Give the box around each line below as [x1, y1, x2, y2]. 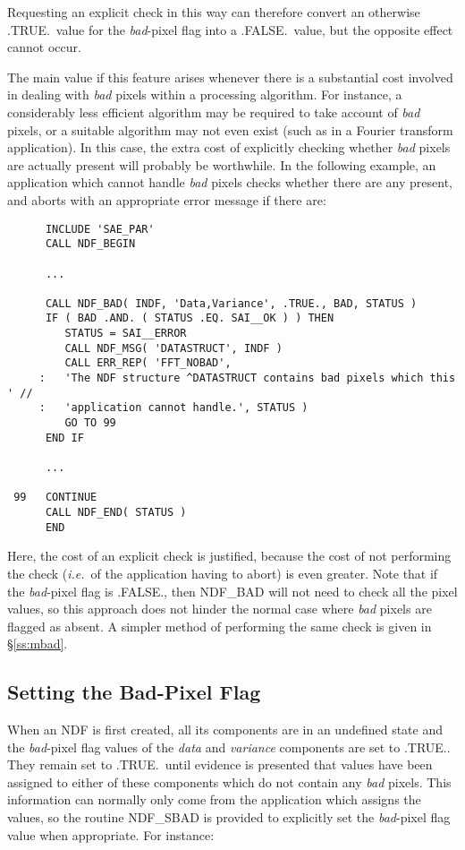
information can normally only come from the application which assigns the [7, 790, 421, 809]
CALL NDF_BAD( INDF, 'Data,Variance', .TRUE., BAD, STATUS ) [45, 296, 418, 310]
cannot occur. [7, 38, 81, 56]
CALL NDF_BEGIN [45, 237, 136, 251]
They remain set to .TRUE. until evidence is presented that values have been [7, 755, 433, 774]
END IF [45, 431, 84, 444]
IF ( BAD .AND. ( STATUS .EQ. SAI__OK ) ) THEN [45, 312, 334, 325]
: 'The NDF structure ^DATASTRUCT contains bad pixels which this [38, 372, 456, 385]
